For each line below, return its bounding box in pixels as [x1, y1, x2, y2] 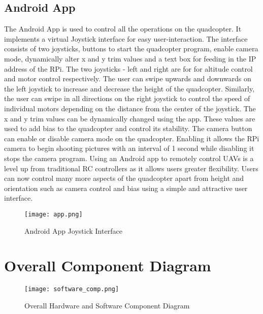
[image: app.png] [24, 210, 83, 218]
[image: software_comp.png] [24, 286, 119, 293]
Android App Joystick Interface [24, 225, 122, 236]
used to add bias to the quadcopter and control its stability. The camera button [4, 123, 252, 134]
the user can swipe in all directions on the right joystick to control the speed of [4, 93, 250, 104]
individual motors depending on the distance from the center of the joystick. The [4, 103, 256, 113]
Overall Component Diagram [4, 255, 211, 276]
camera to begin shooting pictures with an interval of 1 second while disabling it [4, 143, 254, 153]
